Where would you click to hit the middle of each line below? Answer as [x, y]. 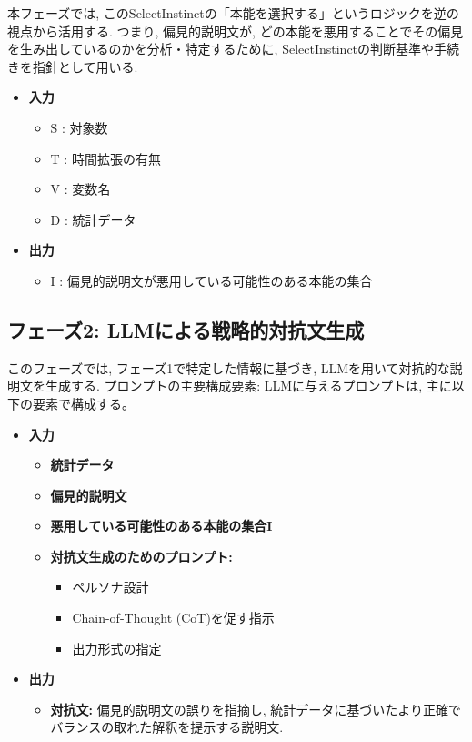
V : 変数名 [80, 189]
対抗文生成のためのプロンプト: [141, 556]
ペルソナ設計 [110, 587]
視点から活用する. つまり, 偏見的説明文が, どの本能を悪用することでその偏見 [236, 30]
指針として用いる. [85, 66]
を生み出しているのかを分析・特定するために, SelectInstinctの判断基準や [221, 49]
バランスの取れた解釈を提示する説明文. [167, 727]
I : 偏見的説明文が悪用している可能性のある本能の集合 [211, 280]
